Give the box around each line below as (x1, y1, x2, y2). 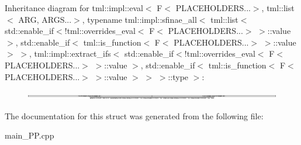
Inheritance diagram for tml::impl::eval (5, 2, 143, 13)
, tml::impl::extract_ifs (29, 47, 111, 60)
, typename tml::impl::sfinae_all (82, 13, 197, 25)
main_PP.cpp (5, 129, 54, 141)
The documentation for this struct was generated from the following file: (5, 109, 264, 122)
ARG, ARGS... (18, 13, 72, 25)
